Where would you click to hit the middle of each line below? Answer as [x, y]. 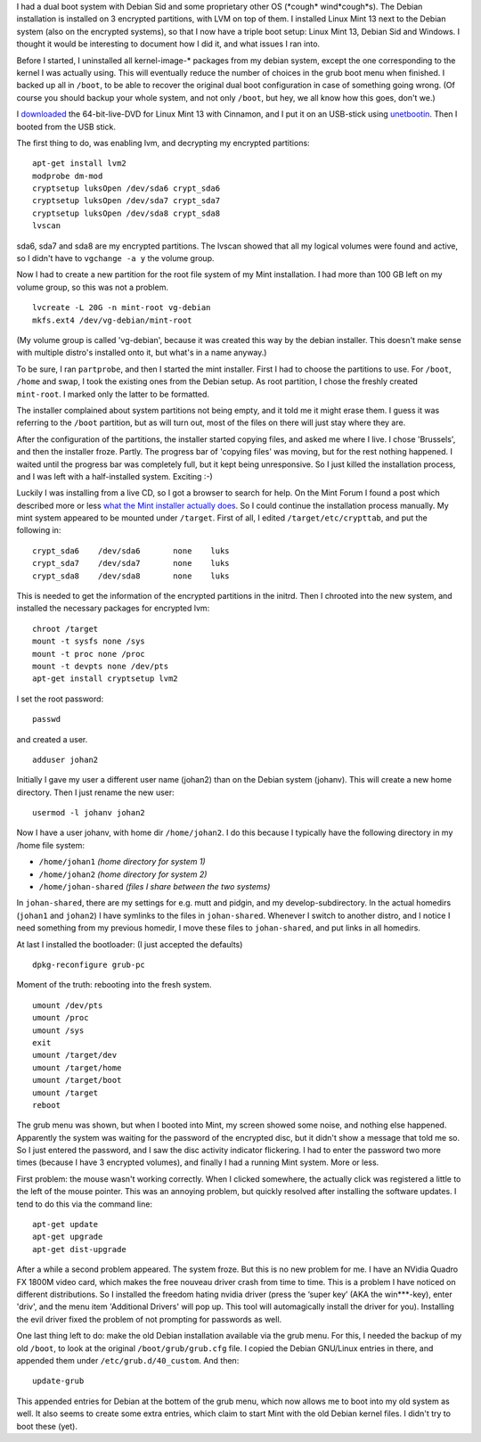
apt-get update [65, 1225]
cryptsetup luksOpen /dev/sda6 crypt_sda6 [126, 188]
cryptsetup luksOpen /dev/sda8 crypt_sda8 [126, 213]
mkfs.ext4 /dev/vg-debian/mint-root [112, 320]
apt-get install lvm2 [79, 164]
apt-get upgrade [68, 1237]
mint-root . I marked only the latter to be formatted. [113, 394]
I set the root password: [60, 699]
